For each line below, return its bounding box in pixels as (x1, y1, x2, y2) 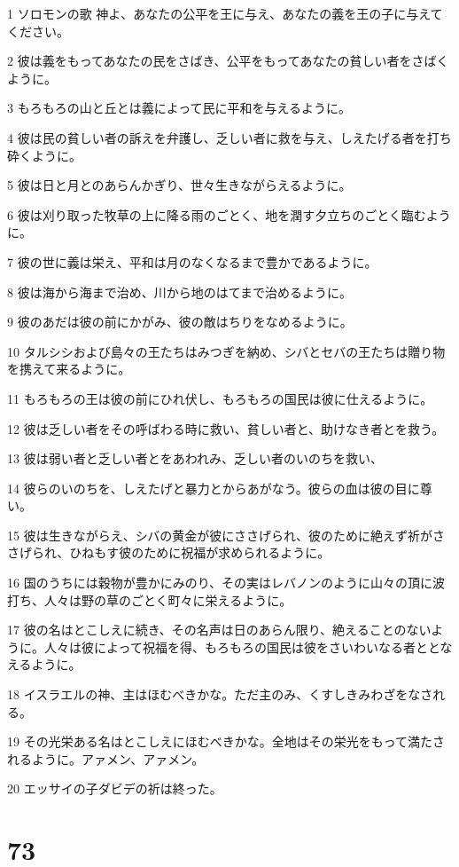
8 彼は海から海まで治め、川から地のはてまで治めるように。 (7, 282, 352, 301)
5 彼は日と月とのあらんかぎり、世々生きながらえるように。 (7, 176, 352, 194)
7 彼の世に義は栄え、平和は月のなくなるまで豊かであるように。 (7, 252, 377, 271)
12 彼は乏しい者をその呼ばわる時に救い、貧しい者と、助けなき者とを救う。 (7, 419, 445, 437)
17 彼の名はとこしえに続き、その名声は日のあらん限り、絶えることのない (7, 620, 432, 639)
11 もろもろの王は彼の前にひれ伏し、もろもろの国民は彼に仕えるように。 (7, 389, 433, 407)
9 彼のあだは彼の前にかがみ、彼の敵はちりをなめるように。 (7, 312, 353, 331)
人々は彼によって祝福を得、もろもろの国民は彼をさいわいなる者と (43, 637, 428, 656)
